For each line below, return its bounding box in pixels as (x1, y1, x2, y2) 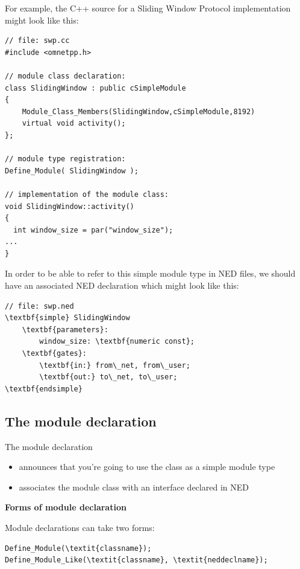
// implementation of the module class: (5, 190, 169, 199)
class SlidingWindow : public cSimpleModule (5, 83, 186, 92)
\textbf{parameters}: (22, 325, 108, 334)
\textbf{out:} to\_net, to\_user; (39, 373, 178, 382)
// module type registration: (5, 155, 126, 164)
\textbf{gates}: (22, 349, 87, 358)
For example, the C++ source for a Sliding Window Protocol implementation (5, 2, 291, 14)
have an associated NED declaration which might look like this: (5, 279, 239, 292)
